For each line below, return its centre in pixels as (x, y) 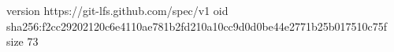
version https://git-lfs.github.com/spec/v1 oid (117, 10)
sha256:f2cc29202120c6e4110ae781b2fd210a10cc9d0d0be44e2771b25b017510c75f (197, 26)
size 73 (22, 41)
